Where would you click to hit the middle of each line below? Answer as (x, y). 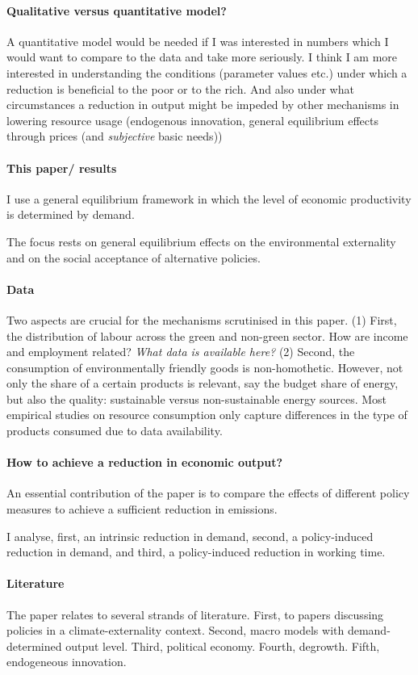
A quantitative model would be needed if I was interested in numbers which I (198, 41)
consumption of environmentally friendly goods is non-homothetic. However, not (205, 367)
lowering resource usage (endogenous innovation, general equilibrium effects (192, 120)
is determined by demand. (71, 214)
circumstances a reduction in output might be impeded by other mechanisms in (203, 105)
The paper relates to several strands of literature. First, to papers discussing (195, 614)
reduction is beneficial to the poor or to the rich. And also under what (180, 88)
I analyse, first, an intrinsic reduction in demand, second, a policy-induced (190, 536)
